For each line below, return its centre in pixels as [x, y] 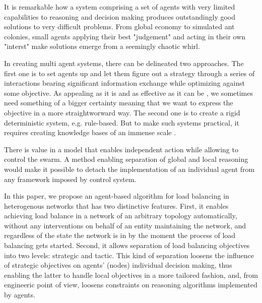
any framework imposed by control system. [70, 179]
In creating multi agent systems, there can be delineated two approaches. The [124, 63]
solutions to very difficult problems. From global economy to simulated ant [119, 26]
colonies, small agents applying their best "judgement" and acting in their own [125, 36]
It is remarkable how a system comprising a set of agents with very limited [120, 7]
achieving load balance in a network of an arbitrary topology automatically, [121, 216]
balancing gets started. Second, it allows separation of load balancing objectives [127, 245]
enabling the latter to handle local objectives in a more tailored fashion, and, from [131, 275]
